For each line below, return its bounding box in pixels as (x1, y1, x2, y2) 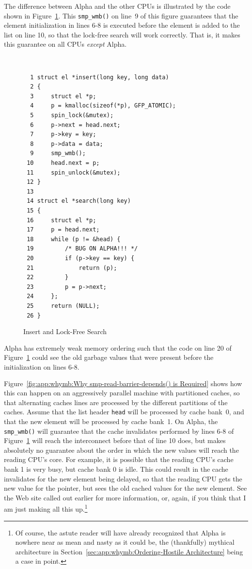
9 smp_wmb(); (30, 150, 86, 157)
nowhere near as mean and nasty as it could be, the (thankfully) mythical (15, 537, 235, 547)
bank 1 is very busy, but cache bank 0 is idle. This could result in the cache (4, 463, 228, 474)
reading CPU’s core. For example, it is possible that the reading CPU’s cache (4, 454, 234, 464)
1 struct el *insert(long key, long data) (30, 73, 169, 81)
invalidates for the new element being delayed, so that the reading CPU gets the (4, 473, 242, 483)
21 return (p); (27, 264, 117, 271)
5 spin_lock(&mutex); (30, 112, 114, 119)
